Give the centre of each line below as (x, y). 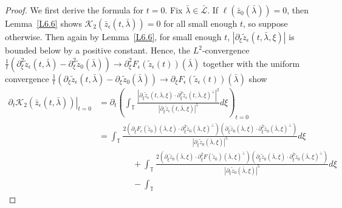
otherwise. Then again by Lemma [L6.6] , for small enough (113, 36)
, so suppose (265, 23)
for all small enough (200, 23)
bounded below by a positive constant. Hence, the (98, 50)
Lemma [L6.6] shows (43, 23)
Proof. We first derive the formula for (74, 10)
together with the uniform (251, 63)
